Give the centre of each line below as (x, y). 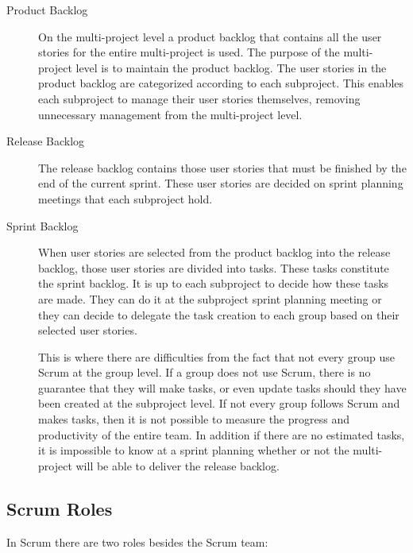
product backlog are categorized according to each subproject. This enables (221, 83)
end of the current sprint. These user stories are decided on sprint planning (221, 183)
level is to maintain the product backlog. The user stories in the (231, 67)
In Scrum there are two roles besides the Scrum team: (137, 541)
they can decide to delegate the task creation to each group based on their (219, 314)
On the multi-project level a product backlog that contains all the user (210, 36)
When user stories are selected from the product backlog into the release (214, 252)
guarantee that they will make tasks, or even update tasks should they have (222, 387)
